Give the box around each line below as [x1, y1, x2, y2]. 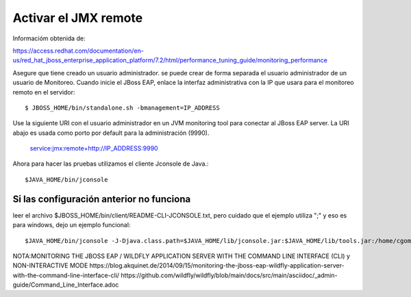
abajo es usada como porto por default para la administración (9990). [12, 129, 210, 137]
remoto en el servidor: [12, 88, 75, 96]
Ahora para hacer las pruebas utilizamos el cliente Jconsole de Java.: [12, 159, 209, 168]
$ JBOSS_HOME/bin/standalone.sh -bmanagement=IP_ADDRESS [25, 103, 221, 112]
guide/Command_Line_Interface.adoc [12, 281, 119, 289]
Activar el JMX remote [12, 10, 143, 25]
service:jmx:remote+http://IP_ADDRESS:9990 [29, 144, 158, 153]
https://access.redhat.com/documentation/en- [12, 47, 144, 55]
